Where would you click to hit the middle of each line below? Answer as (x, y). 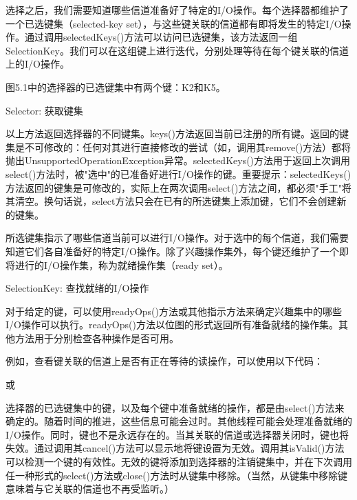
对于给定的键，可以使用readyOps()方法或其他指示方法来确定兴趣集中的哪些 (174, 311)
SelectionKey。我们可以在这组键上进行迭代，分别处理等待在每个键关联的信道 (177, 50)
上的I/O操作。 (37, 64)
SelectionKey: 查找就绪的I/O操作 (77, 288)
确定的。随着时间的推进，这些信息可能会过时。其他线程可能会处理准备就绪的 (179, 421)
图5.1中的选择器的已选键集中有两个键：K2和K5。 (116, 87)
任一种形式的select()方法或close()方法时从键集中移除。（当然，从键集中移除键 (177, 475)
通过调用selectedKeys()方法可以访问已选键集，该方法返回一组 (161, 37)
